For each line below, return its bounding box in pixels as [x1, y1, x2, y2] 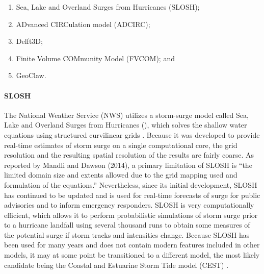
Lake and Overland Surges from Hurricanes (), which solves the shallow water [4, 119, 247, 130]
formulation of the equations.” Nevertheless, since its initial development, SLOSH [4, 179, 257, 190]
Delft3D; [16, 36, 43, 46]
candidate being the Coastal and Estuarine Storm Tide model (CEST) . [4, 259, 229, 270]
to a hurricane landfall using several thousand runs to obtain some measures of [4, 219, 250, 230]
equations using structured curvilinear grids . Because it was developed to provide [4, 129, 260, 140]
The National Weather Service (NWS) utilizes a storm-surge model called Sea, [4, 109, 249, 120]
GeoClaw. [16, 70, 46, 81]
